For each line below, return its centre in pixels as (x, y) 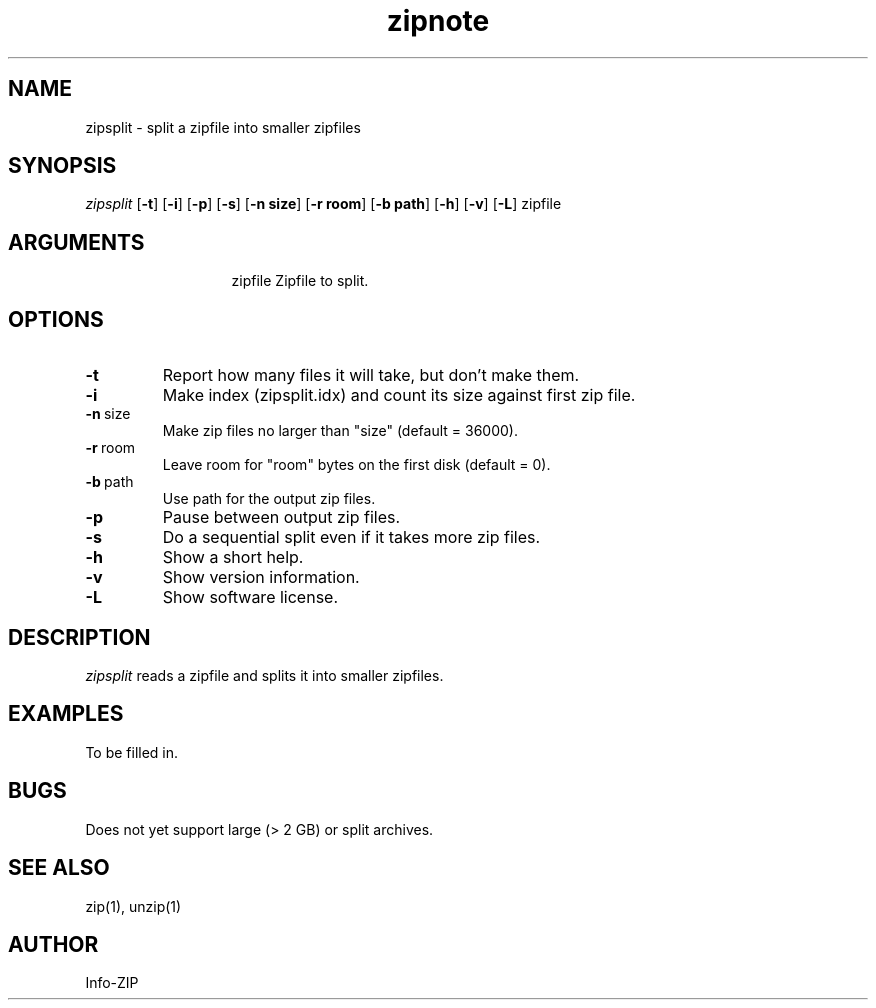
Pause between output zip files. (281, 517)
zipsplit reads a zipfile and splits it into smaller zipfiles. (264, 675)
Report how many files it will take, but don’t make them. (371, 375)
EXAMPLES (66, 714)
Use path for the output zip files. (269, 499)
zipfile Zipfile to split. (300, 281)
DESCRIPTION (79, 637)
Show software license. (250, 597)
